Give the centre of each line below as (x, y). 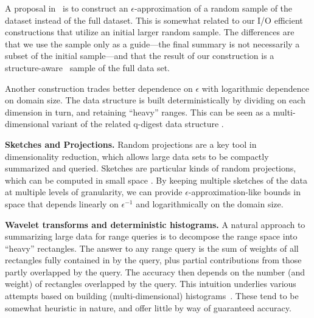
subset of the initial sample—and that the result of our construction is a (140, 56)
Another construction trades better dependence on (99, 88)
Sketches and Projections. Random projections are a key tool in (131, 144)
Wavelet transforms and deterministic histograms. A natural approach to (155, 224)
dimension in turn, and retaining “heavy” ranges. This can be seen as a (138, 112)
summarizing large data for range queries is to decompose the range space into (151, 236)
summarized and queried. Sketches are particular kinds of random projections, (151, 168)
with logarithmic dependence (255, 88)
